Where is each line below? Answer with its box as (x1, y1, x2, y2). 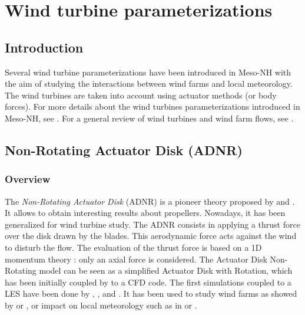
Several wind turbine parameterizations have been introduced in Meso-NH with (5, 65, 291, 78)
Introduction (5, 38, 84, 56)
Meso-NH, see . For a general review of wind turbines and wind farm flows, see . (5, 111, 294, 124)
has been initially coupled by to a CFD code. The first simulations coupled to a (5, 275, 291, 288)
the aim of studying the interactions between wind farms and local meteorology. (5, 77, 293, 90)
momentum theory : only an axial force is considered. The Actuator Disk (5, 252, 267, 265)
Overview (5, 172, 51, 186)
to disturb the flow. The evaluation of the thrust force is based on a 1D (5, 241, 262, 253)
